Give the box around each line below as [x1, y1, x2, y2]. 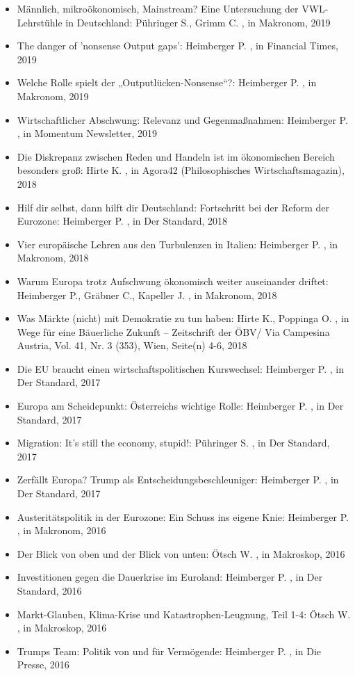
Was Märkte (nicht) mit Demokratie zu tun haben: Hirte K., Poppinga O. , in [17, 311, 349, 325]
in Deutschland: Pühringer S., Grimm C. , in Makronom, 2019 [65, 15, 331, 29]
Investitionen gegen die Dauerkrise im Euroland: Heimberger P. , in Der [17, 570, 323, 584]
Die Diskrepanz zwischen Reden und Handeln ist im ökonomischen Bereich [17, 149, 335, 163]
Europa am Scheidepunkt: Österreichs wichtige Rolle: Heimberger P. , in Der [17, 399, 344, 413]
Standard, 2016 [17, 584, 82, 597]
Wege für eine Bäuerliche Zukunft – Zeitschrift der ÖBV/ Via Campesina [17, 324, 330, 339]
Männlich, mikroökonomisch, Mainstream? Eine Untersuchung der [17, 1, 299, 15]
